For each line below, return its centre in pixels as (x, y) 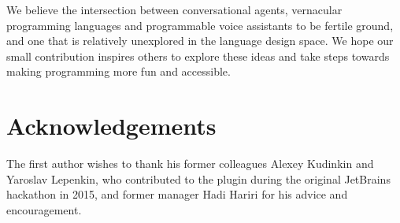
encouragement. (44, 209)
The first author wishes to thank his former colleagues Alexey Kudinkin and (190, 164)
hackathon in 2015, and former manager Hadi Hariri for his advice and (177, 194)
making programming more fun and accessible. (119, 71)
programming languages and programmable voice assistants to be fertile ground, (200, 25)
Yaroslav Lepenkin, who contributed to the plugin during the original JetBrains (198, 178)
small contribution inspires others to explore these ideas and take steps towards (198, 56)
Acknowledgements (111, 126)
